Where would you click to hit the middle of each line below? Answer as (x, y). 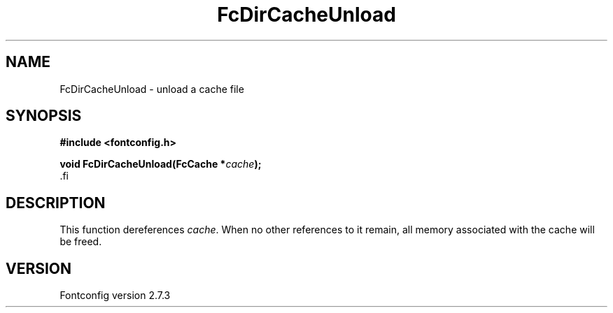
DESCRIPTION (56, 203)
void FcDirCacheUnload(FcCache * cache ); (161, 164)
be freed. (81, 242)
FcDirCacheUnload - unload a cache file (152, 89)
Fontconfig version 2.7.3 (115, 296)
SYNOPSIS (44, 116)
